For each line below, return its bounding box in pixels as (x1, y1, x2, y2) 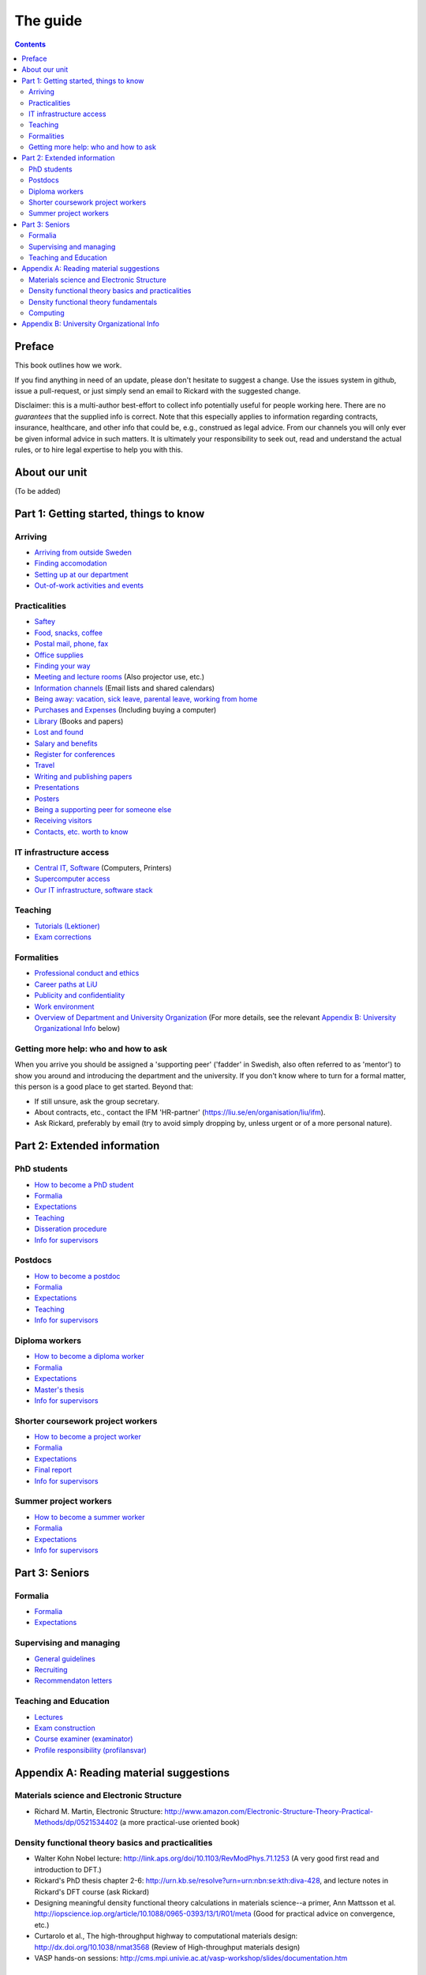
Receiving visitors (34, 816, 92, 826)
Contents (14, 39, 47, 49)
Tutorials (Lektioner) (34, 921, 100, 931)
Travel (34, 761, 55, 770)
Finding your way (34, 660, 91, 671)
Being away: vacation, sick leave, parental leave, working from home (34, 694, 258, 704)
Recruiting (34, 1665, 68, 1674)
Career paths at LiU (34, 980, 98, 989)
